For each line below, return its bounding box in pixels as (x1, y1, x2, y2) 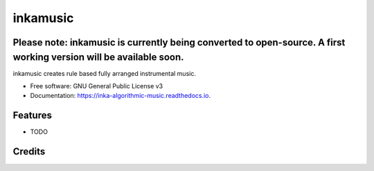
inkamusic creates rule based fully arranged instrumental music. (12, 69, 197, 77)
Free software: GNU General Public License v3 (30, 82, 163, 90)
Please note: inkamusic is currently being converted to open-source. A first (12, 37, 346, 48)
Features (12, 110, 52, 121)
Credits (12, 145, 46, 158)
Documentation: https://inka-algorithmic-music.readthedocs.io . (30, 92, 211, 100)
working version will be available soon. (12, 51, 184, 63)
